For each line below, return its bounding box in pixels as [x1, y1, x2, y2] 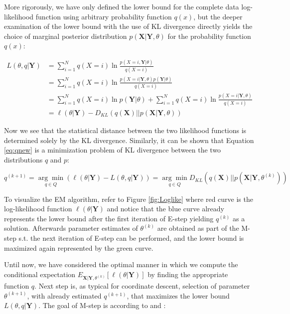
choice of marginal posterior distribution [4, 30, 127, 41]
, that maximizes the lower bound [127, 290, 230, 301]
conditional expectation [4, 269, 76, 279]
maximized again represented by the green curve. [4, 242, 153, 253]
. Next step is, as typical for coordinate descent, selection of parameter [34, 281, 250, 291]
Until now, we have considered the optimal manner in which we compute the [4, 259, 238, 270]
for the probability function [167, 30, 251, 41]
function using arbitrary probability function [35, 11, 172, 21]
